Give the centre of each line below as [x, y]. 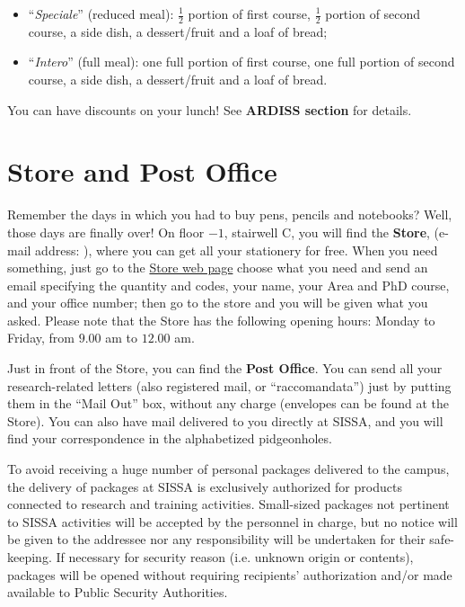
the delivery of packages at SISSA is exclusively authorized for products [205, 486]
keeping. [30, 557]
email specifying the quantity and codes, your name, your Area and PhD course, [228, 285]
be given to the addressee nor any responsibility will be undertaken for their [216, 539]
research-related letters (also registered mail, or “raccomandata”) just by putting [229, 385]
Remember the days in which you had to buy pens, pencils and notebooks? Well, [230, 214]
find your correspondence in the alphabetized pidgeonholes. [170, 438]
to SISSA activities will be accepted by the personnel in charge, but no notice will [232, 521]
